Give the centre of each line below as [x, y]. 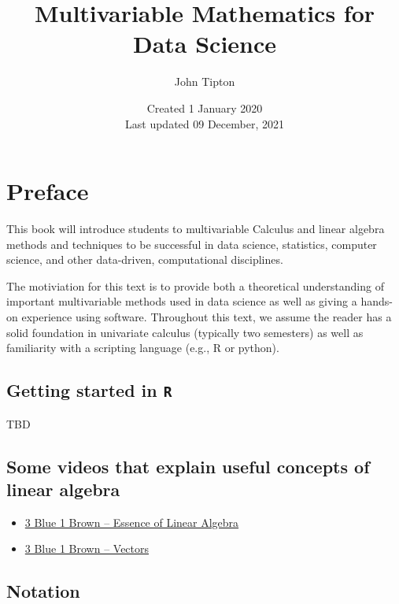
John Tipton [205, 82]
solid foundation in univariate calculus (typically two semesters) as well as [185, 332]
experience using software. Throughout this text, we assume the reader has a [207, 317]
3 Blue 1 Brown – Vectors [87, 548]
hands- [377, 301]
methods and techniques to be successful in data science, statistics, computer [192, 244]
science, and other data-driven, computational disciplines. [145, 259]
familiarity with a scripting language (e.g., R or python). [143, 348]
